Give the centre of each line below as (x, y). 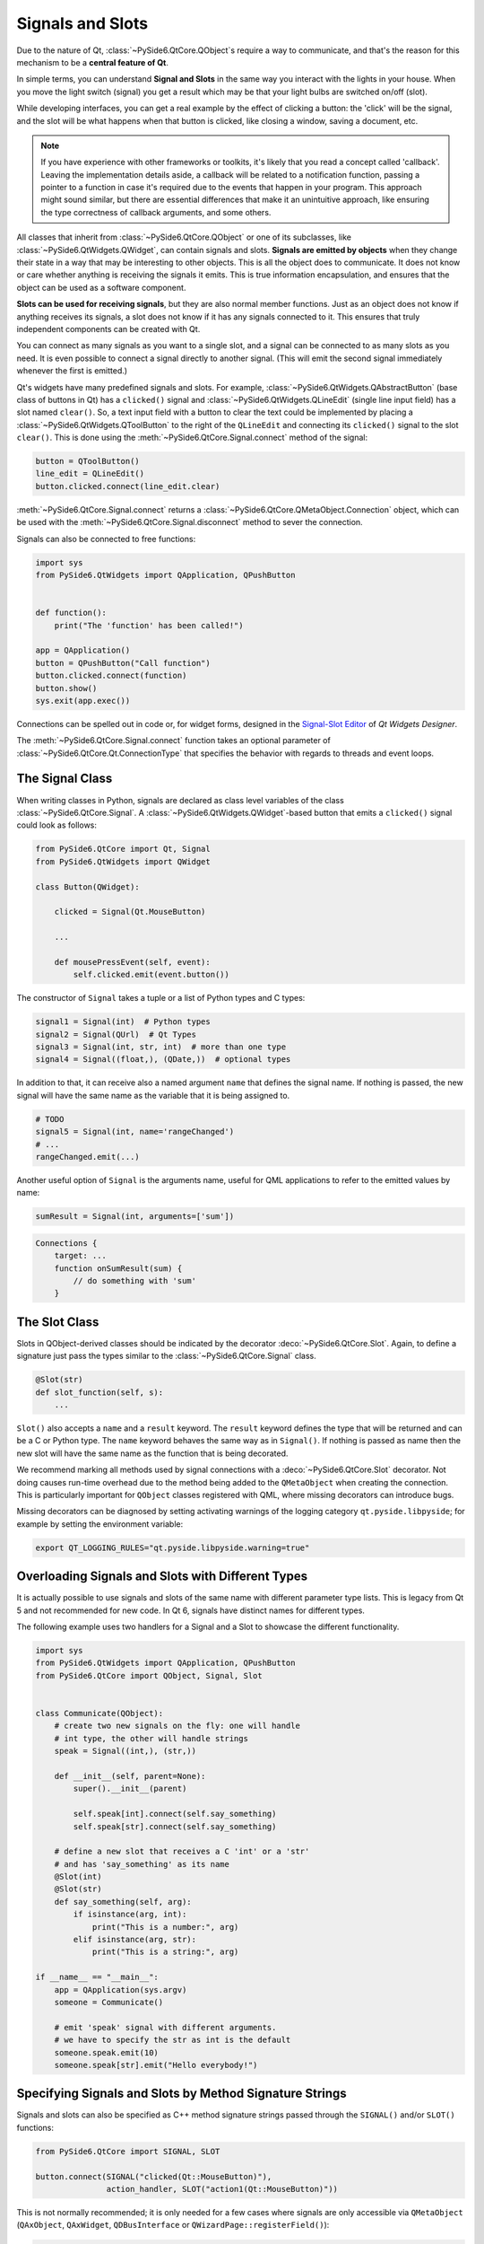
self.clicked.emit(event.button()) (151, 975)
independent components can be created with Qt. (108, 329)
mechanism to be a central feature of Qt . (93, 62)
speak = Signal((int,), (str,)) (125, 1751)
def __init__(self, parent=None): (130, 1776)
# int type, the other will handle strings (151, 1738)
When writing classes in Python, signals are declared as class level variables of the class (180, 800)
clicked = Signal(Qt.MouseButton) (130, 912)
